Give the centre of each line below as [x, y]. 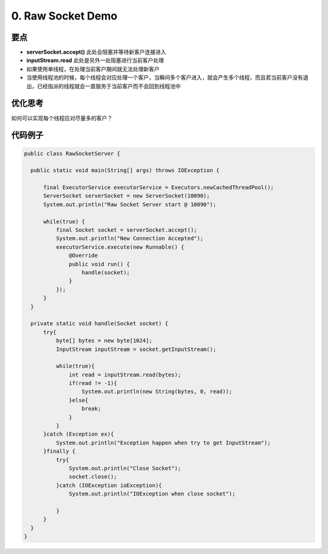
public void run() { [99, 264]
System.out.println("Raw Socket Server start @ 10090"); [130, 204]
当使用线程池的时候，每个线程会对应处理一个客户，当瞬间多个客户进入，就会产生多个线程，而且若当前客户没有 [165, 78]
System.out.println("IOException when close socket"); [152, 494]
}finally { [60, 451]
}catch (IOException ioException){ [109, 485]
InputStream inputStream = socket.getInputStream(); [136, 349]
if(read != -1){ [93, 383]
